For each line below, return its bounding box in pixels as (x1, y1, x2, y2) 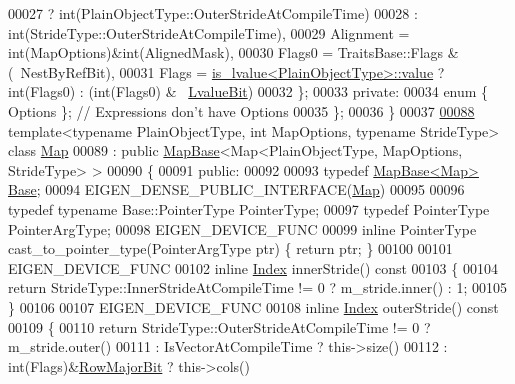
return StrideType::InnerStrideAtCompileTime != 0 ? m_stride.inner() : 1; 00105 (8, 277, 507, 298)
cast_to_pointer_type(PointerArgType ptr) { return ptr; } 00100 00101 (8, 238, 453, 259)
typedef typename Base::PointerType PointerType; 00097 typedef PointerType (8, 198, 490, 219)
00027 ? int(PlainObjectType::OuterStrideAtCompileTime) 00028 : (8, 3, 418, 23)
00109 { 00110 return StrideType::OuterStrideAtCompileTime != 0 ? (8, 316, 431, 337)
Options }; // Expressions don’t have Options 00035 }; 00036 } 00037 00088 (8, 100, 475, 121)
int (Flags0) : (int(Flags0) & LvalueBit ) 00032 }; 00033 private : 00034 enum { (8, 81, 489, 102)
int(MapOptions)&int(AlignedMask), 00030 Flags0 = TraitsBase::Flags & (8, 42, 459, 63)
